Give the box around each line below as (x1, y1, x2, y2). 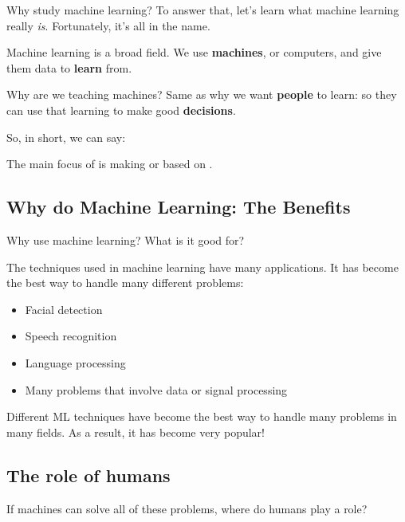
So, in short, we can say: (6, 128, 126, 145)
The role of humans (6, 462, 171, 487)
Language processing (25, 354, 126, 371)
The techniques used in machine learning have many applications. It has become (6, 258, 399, 275)
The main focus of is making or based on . (6, 155, 213, 172)
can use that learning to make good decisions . (6, 101, 236, 118)
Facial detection (25, 300, 103, 317)
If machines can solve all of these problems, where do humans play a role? (6, 500, 368, 516)
